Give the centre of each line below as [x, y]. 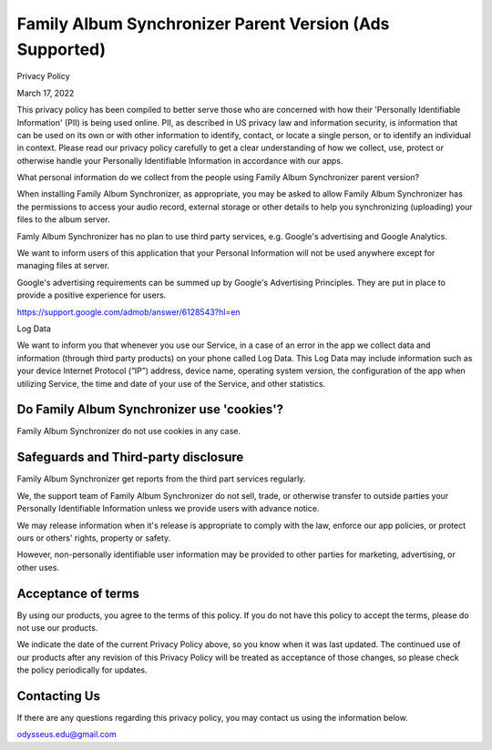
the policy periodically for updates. [82, 670]
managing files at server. [63, 266]
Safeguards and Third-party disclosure [130, 457]
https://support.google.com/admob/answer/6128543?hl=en [128, 312]
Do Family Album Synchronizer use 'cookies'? [150, 410]
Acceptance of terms [78, 593]
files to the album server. [63, 219]
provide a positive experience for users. [92, 295]
